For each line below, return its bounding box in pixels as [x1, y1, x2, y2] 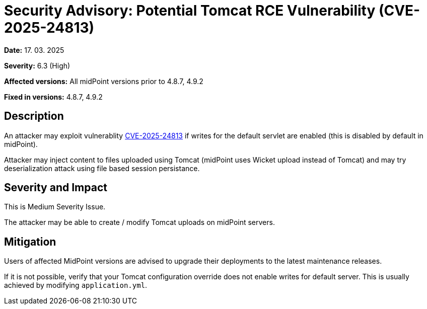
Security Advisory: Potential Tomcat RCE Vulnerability [4, 2, 376, 19]
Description [4, 110, 64, 123]
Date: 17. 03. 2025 [4, 45, 64, 54]
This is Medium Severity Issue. [4, 202, 106, 211]
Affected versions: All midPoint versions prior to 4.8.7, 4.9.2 [4, 76, 203, 86]
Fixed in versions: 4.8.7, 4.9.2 [4, 92, 103, 101]
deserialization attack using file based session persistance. [4, 164, 200, 173]
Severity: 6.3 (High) [4, 61, 70, 70]
